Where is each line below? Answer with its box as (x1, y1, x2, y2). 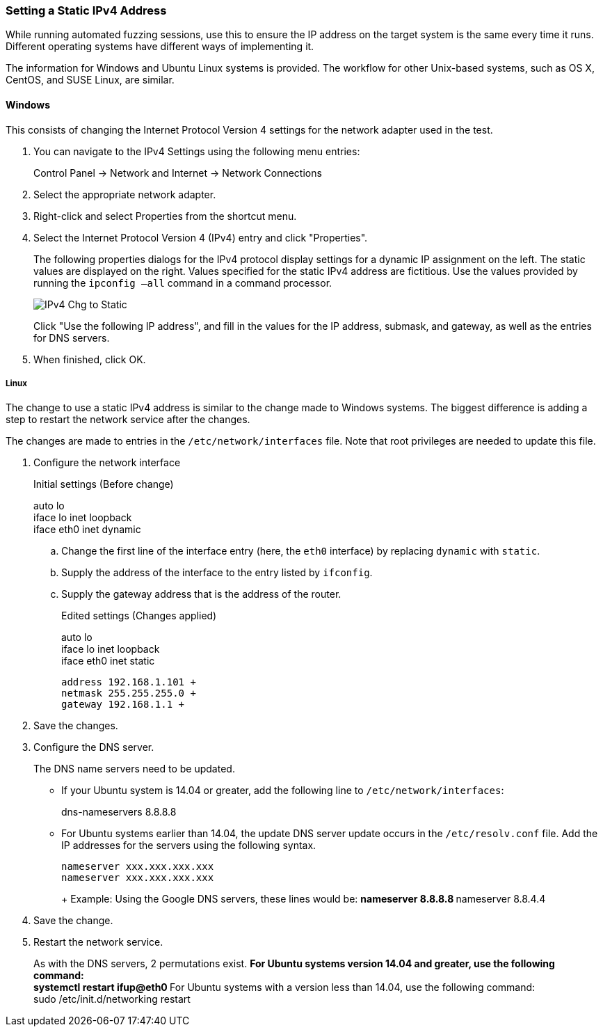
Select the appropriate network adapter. (33, 188, 216, 200)
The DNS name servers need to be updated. (33, 763, 235, 775)
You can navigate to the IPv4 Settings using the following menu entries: (33, 145, 360, 157)
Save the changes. (33, 720, 118, 732)
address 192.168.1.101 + (61, 676, 196, 688)
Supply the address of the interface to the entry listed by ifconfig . (61, 566, 373, 579)
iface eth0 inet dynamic (33, 523, 141, 536)
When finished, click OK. (33, 353, 146, 365)
